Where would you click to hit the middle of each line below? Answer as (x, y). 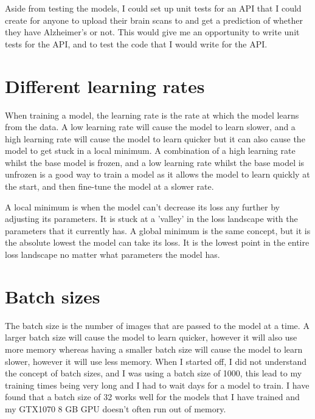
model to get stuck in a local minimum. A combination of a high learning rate (150, 151)
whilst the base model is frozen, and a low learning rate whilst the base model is (155, 162)
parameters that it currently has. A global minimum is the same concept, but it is (158, 230)
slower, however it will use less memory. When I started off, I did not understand (156, 361)
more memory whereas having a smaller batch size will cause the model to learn (154, 349)
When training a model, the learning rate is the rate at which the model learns (152, 115)
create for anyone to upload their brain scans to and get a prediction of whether (154, 20)
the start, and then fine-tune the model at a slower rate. (109, 186)
